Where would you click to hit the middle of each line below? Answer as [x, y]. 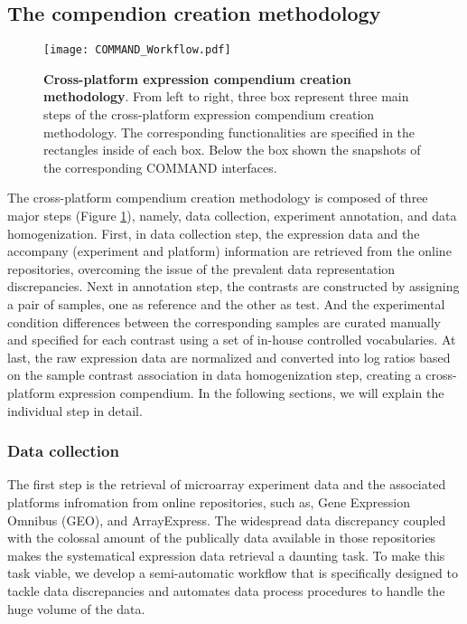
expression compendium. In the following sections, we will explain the [252, 392]
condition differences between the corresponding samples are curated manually [224, 321]
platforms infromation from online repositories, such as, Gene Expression [209, 501]
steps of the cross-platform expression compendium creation [209, 114]
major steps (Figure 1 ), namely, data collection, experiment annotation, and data [232, 216]
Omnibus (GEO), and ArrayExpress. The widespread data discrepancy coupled [227, 520]
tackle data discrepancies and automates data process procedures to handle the [226, 590]
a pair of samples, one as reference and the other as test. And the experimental [226, 303]
